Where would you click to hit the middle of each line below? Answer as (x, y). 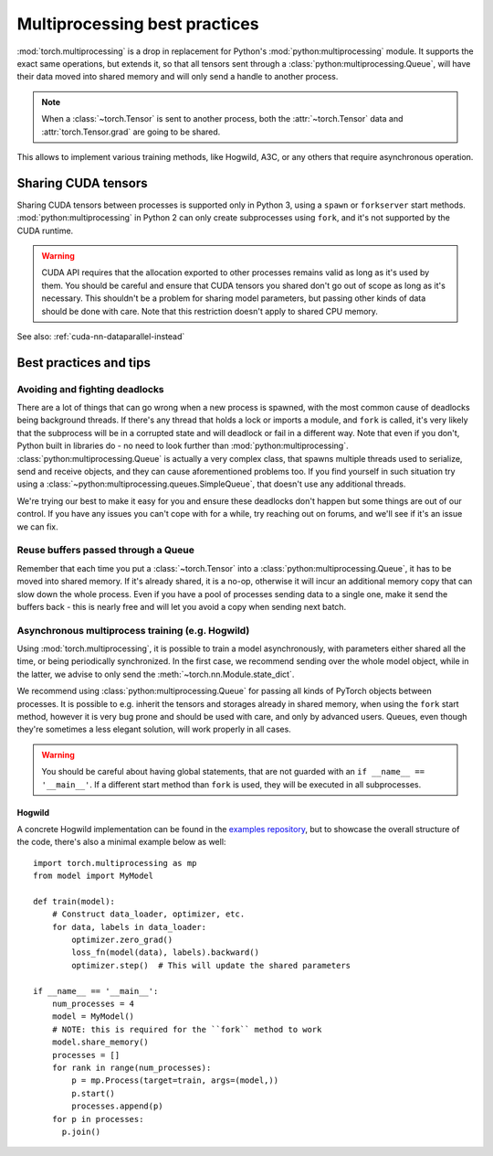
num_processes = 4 (93, 1004)
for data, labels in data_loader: (129, 927)
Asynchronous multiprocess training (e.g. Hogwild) (133, 630)
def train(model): (74, 901)
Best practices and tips (84, 363)
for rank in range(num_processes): (131, 1067)
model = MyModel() (93, 1017)
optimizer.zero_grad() (122, 940)
